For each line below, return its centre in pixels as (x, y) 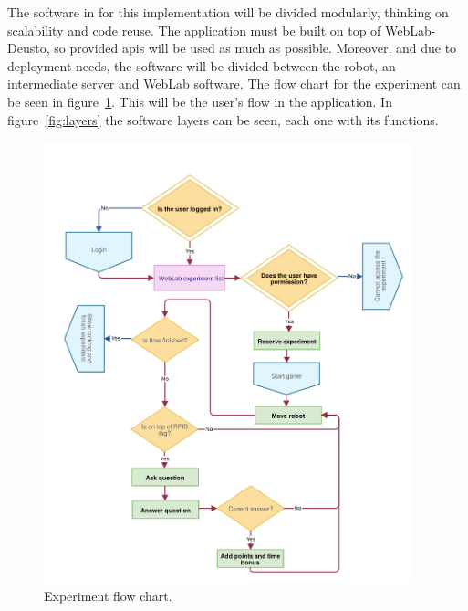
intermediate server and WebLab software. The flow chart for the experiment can (234, 84)
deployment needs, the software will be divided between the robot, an (202, 65)
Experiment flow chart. (108, 595)
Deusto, (29, 48)
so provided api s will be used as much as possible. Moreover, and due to (255, 48)
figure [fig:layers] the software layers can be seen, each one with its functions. (223, 119)
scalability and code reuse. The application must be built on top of (194, 30)
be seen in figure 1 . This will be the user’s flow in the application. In (200, 101)
